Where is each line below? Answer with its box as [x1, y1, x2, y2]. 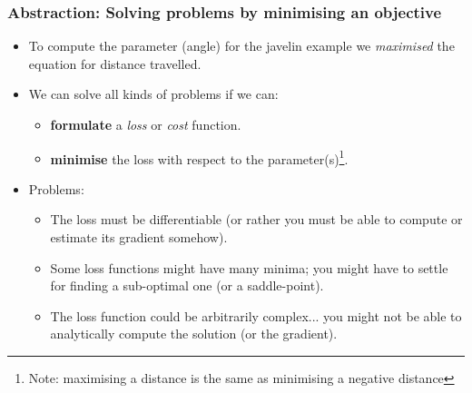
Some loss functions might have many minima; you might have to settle [50, 258, 448, 277]
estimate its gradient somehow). [50, 228, 228, 247]
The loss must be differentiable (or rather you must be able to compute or [50, 210, 463, 229]
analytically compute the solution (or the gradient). [50, 324, 338, 343]
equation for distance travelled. [28, 54, 202, 73]
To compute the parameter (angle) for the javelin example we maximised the [28, 36, 455, 55]
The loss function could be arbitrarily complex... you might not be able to [50, 306, 462, 325]
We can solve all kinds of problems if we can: [28, 84, 279, 103]
